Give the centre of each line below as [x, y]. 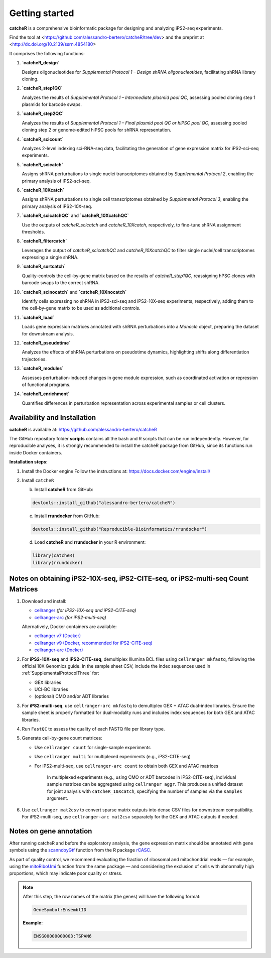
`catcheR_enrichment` [46, 394]
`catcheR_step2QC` [43, 113]
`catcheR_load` [38, 317]
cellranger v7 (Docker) [58, 636]
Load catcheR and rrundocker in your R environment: [90, 542]
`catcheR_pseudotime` [46, 343]
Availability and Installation [53, 417]
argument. [58, 798]
